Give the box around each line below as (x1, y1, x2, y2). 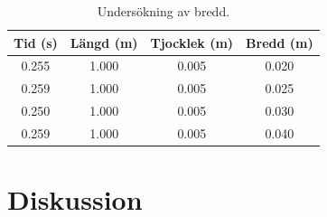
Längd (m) (70, 33, 138, 52)
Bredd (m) (246, 33, 313, 52)
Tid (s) (14, 33, 58, 52)
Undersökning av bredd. (97, 2, 230, 20)
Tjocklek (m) (150, 33, 234, 52)
